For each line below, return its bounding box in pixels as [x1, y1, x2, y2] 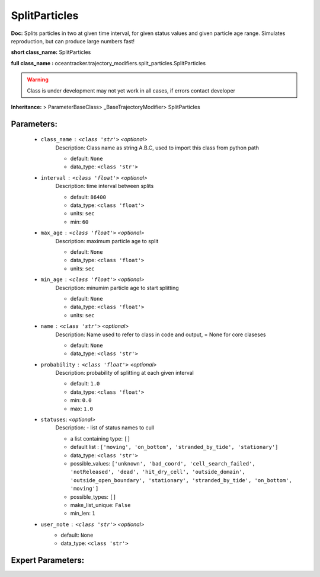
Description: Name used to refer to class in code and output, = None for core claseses [55, 331, 266, 338]
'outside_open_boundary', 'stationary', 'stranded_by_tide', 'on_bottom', [70, 477, 293, 483]
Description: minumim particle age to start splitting [55, 284, 179, 291]
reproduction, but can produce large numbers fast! [11, 37, 135, 44]
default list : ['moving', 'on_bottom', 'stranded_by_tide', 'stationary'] [70, 444, 279, 451]
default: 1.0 [70, 380, 100, 387]
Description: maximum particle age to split [55, 237, 159, 244]
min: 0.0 [70, 397, 92, 404]
